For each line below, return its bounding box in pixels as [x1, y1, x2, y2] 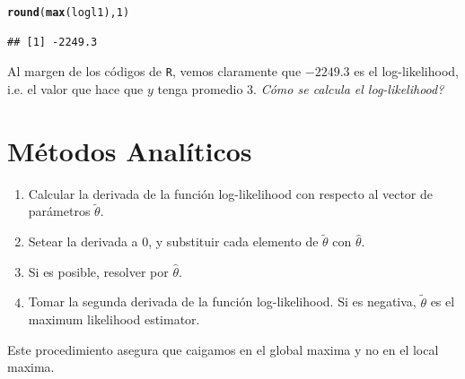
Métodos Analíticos [7, 132, 252, 168]
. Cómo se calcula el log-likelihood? [253, 79, 444, 98]
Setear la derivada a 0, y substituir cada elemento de [28, 232, 319, 251]
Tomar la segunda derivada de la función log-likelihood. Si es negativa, [28, 292, 417, 311]
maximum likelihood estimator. [28, 310, 200, 329]
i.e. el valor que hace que [7, 79, 144, 98]
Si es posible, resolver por [28, 262, 169, 280]
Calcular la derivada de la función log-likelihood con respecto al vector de [28, 184, 433, 202]
